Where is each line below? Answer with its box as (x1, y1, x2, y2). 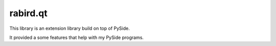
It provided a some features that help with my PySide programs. (9, 34, 144, 40)
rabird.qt (9, 8, 48, 19)
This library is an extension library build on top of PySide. (9, 25, 130, 31)
